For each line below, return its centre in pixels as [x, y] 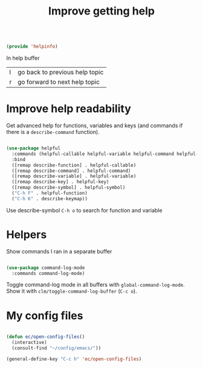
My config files [45, 316]
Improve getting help [101, 11]
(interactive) [29, 343]
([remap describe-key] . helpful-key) [61, 182]
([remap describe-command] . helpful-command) [71, 171]
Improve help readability [69, 109]
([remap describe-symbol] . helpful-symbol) [69, 188]
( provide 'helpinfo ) [32, 46]
